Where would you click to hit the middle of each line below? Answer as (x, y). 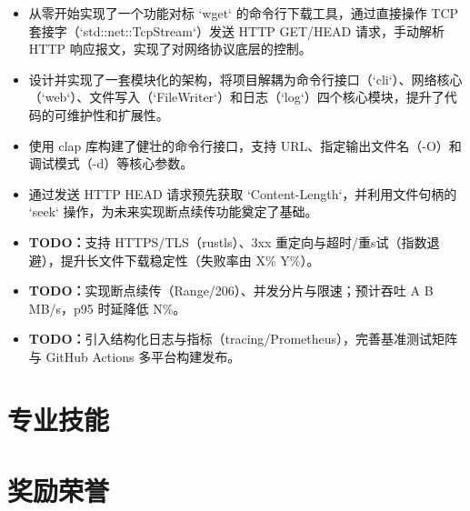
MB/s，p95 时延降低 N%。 (107, 308)
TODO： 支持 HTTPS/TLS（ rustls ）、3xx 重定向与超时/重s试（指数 (228, 241)
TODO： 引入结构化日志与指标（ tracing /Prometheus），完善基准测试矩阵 (243, 339)
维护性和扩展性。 (118, 114)
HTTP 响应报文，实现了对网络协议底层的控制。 (170, 49)
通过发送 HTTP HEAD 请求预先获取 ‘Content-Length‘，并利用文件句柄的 (243, 193)
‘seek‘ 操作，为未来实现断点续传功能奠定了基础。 (173, 211)
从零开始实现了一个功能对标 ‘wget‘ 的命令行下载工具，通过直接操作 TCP (244, 13)
